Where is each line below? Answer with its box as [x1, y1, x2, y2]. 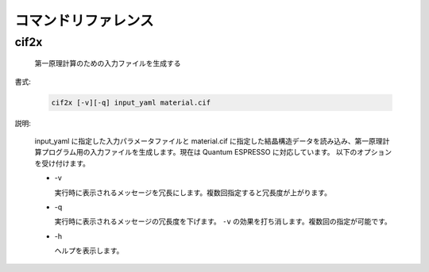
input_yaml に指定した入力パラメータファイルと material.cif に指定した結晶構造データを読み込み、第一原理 [34, 136, 383, 146]
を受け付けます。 [34, 159, 91, 168]
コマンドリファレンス [14, 12, 154, 29]
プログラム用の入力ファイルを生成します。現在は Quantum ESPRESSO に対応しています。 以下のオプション [41, 147, 392, 157]
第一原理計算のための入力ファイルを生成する [34, 59, 181, 68]
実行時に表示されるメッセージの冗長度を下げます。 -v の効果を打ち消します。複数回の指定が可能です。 [54, 216, 392, 226]
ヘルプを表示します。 [54, 246, 124, 255]
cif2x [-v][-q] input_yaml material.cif [51, 98, 211, 107]
